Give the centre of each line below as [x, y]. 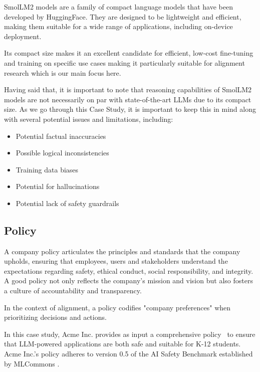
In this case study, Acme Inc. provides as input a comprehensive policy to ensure [130, 334]
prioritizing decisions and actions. [55, 317]
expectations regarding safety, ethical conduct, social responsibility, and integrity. [129, 270]
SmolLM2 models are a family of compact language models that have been [118, 7]
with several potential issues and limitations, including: [89, 119]
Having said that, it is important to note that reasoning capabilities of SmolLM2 [128, 89]
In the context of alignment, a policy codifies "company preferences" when [117, 307]
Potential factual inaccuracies [61, 136]
